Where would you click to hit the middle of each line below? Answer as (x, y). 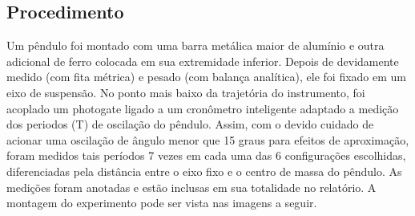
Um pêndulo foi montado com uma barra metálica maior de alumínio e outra (195, 45)
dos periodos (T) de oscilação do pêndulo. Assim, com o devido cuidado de (190, 124)
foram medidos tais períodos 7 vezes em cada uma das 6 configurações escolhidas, (206, 155)
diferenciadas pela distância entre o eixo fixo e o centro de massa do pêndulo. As (204, 171)
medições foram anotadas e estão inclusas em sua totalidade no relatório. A (191, 187)
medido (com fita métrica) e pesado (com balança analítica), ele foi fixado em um (207, 77)
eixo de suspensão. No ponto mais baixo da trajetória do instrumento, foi (186, 92)
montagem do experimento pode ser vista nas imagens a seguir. (162, 203)
